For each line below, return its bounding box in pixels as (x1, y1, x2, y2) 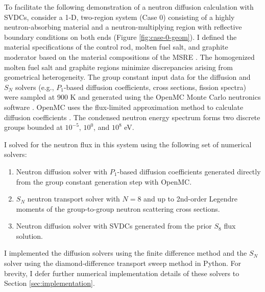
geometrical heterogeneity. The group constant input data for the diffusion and (4, 72, 251, 82)
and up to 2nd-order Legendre (143, 193, 238, 204)
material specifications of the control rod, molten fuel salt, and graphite (4, 41, 228, 52)
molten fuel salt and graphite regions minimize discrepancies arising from (4, 61, 233, 72)
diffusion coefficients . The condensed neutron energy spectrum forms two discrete (4, 111, 260, 122)
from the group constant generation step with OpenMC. (16, 176, 192, 187)
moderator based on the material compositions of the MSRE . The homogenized (4, 51, 255, 62)
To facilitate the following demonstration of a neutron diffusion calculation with (4, 2, 254, 12)
